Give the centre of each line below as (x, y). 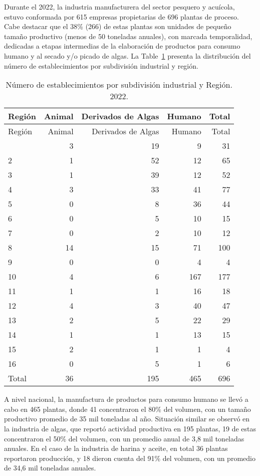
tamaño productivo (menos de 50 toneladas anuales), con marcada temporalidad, (128, 36)
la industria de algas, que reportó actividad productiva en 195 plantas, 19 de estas (130, 428)
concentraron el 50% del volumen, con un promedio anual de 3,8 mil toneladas (124, 438)
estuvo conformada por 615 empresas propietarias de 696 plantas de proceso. (121, 16)
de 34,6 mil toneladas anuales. (50, 468)
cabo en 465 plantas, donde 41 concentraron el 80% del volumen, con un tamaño (127, 409)
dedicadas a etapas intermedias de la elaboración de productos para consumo (122, 46)
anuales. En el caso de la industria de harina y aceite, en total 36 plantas (116, 448)
